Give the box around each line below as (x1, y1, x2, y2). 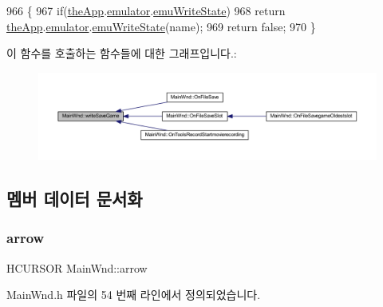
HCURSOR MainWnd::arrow (6, 259, 148, 276)
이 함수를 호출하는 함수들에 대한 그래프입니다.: (6, 45, 237, 62)
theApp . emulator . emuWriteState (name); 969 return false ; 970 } (6, 18, 316, 34)
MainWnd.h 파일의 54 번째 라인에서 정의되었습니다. (6, 286, 261, 303)
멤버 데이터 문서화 (6, 186, 143, 211)
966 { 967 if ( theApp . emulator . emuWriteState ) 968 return (6, 2, 286, 18)
